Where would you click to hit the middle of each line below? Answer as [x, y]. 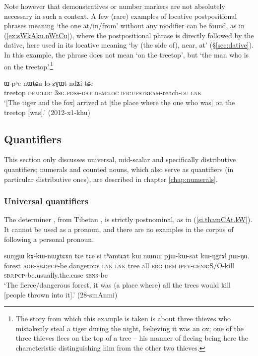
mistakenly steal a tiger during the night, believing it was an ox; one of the [129, 328]
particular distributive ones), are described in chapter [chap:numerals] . [111, 179]
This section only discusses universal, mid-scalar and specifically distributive [120, 159]
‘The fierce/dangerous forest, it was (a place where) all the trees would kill [118, 284]
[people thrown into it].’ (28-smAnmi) [61, 294]
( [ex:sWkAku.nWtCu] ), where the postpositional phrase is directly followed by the [129, 35]
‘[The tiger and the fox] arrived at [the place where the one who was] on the [120, 102]
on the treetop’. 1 [29, 65]
